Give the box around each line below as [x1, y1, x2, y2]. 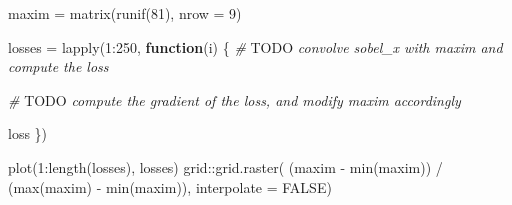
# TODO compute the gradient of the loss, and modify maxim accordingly [8, 89, 461, 110]
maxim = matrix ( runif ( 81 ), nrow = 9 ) [8, 3, 242, 23]
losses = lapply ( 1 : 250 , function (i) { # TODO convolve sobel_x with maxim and [8, 36, 503, 57]
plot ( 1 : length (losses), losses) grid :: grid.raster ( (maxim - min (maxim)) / [8, 156, 443, 177]
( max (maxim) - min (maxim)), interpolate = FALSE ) [8, 176, 332, 197]
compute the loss [8, 56, 109, 77]
